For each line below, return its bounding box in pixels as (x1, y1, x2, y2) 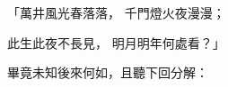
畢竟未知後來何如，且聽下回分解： (7, 63, 208, 82)
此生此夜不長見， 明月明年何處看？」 (7, 33, 225, 51)
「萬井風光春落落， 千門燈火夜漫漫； (7, 4, 225, 21)
